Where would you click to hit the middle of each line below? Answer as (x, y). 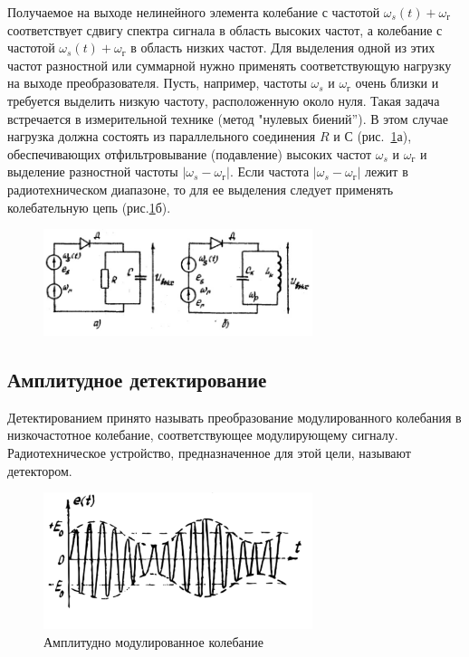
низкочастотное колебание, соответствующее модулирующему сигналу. (203, 435)
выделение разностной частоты (93, 171)
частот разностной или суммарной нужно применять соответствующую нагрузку (230, 65)
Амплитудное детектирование (137, 379)
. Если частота (269, 171)
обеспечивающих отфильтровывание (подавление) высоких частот (190, 153)
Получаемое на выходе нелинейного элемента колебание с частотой (194, 12)
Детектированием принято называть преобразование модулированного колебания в (234, 417)
